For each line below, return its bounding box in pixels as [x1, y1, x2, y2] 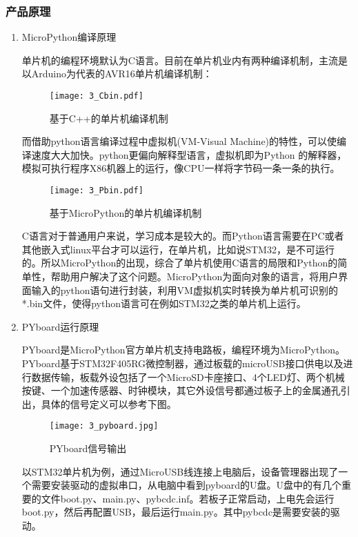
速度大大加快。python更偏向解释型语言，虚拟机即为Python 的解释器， [31, 147, 347, 162]
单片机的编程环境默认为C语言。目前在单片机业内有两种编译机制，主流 [21, 52, 338, 67]
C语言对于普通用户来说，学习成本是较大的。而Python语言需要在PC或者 [21, 228, 344, 243]
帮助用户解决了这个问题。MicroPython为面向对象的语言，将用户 [50, 269, 339, 284]
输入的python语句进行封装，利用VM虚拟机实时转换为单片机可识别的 [31, 282, 338, 297]
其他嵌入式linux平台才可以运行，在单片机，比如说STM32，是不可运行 [21, 242, 335, 256]
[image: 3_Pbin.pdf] [49, 186, 143, 196]
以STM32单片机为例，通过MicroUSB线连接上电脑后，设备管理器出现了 [21, 464, 339, 478]
